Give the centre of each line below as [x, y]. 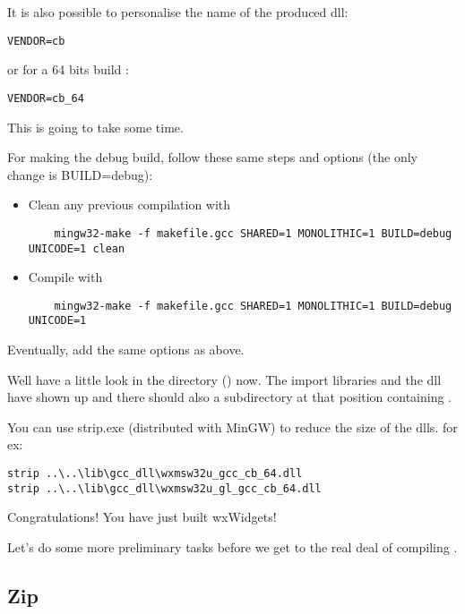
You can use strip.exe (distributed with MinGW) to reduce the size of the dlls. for [232, 426]
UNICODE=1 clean [77, 248]
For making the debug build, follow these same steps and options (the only [212, 157]
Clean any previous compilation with [129, 205]
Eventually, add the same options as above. [126, 350]
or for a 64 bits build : [68, 69]
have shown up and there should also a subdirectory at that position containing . [229, 397]
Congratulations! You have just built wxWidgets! [142, 517]
